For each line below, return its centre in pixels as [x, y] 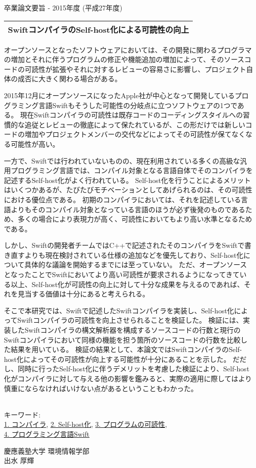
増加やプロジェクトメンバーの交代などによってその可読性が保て [128, 134]
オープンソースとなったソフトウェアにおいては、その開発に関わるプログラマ [128, 49]
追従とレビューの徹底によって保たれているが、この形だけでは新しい [135, 124]
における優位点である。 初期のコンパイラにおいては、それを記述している [123, 199]
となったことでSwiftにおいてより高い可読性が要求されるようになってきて [122, 274]
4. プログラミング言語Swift [47, 434]
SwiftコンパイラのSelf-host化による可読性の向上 [99, 29]
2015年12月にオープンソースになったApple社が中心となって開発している [120, 95]
